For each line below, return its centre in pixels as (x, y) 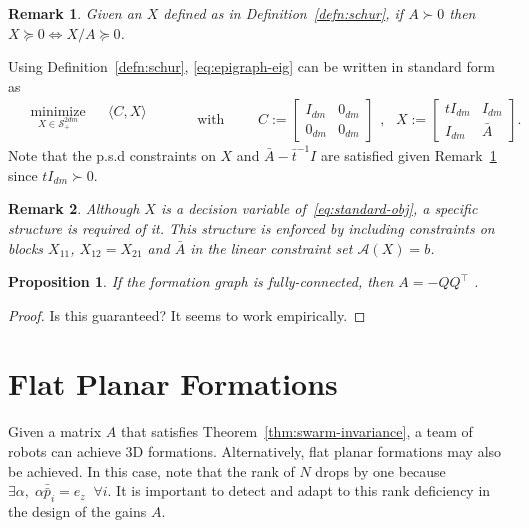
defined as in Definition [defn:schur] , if (283, 13)
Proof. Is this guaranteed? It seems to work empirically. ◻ (187, 314)
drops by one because (380, 470)
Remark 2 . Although (74, 208)
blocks (26, 247)
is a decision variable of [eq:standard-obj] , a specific (319, 208)
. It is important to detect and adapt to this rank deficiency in (299, 490)
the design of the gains (77, 510)
